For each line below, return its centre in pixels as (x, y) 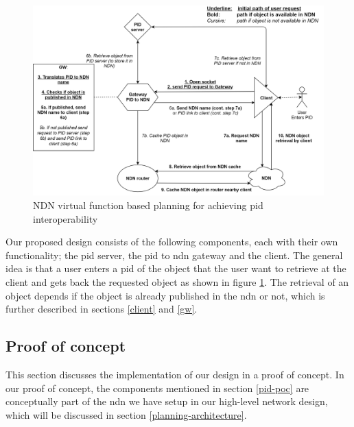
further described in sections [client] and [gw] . (102, 309)
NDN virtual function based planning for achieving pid (148, 205)
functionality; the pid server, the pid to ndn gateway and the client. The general (174, 255)
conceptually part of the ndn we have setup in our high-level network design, (167, 401)
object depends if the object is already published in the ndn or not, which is (165, 295)
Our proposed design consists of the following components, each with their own (172, 242)
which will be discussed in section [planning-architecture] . (126, 414)
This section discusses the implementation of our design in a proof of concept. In (175, 374)
